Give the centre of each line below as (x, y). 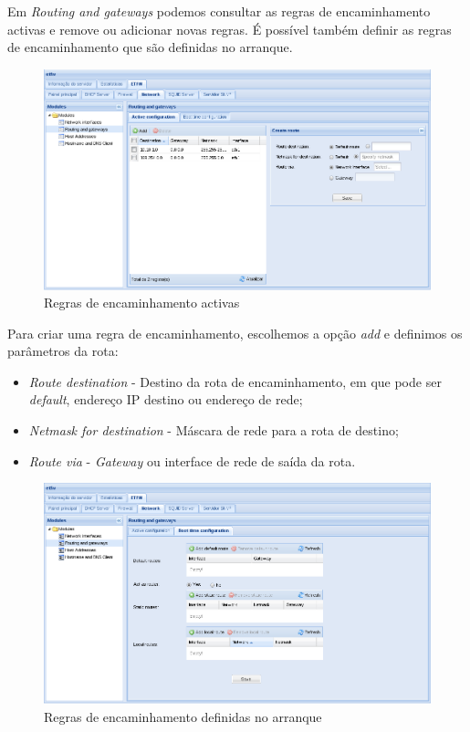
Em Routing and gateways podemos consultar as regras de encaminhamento (219, 11)
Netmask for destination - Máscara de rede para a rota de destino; (214, 430)
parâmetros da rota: (63, 351)
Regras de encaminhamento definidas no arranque (183, 716)
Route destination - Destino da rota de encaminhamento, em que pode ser (235, 381)
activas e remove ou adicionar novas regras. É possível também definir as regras (230, 29)
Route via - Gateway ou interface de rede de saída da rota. (192, 460)
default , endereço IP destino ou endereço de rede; (166, 399)
